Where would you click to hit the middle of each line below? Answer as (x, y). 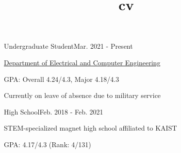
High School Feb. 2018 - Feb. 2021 (54, 111)
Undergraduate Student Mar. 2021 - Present (68, 46)
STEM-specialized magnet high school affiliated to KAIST (90, 128)
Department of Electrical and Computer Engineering (82, 62)
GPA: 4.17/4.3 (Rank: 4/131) (48, 144)
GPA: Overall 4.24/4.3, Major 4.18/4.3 (62, 79)
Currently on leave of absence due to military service (82, 95)
